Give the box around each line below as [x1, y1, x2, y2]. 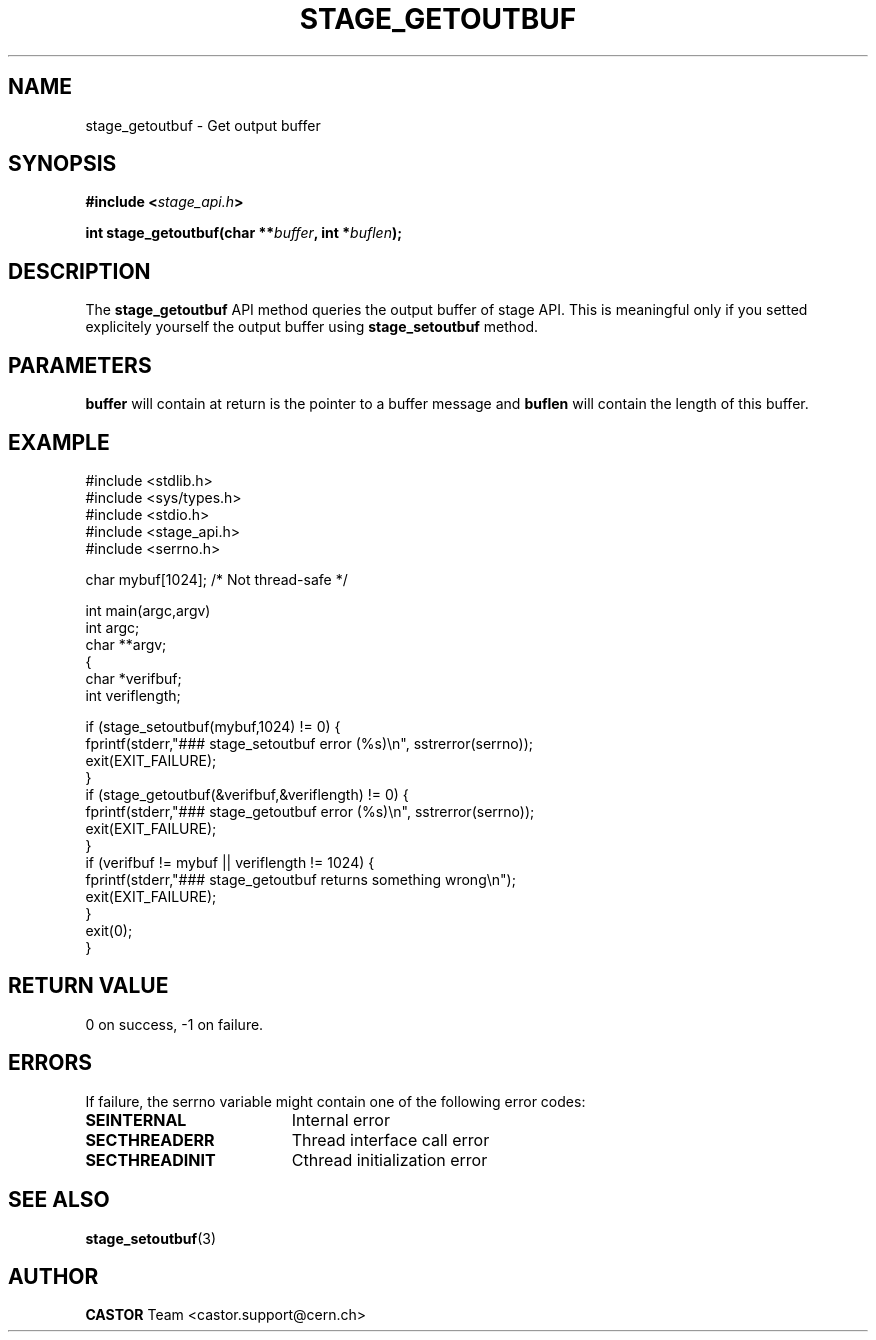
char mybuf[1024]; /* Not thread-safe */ [85, 570, 348, 588]
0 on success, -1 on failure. [85, 1015, 264, 1033]
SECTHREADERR [85, 1129, 215, 1150]
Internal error [291, 1109, 390, 1130]
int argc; [85, 618, 140, 636]
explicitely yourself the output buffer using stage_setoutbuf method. [85, 318, 539, 336]
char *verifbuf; [85, 669, 182, 687]
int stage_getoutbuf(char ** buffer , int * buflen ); [85, 224, 403, 242]
